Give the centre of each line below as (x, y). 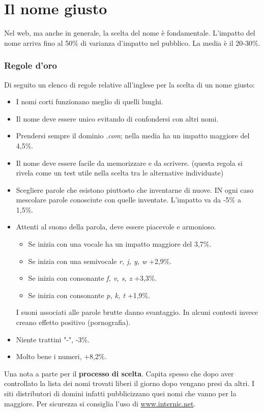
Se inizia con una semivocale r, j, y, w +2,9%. (100, 261)
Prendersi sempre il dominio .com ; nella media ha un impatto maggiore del (133, 136)
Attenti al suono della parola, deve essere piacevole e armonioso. (116, 227)
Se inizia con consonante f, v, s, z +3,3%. (93, 278)
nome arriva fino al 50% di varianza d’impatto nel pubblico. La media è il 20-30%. (132, 42)
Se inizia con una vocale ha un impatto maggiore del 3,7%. (120, 244)
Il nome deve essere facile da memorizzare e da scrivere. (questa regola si (129, 163)
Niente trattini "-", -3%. (53, 339)
